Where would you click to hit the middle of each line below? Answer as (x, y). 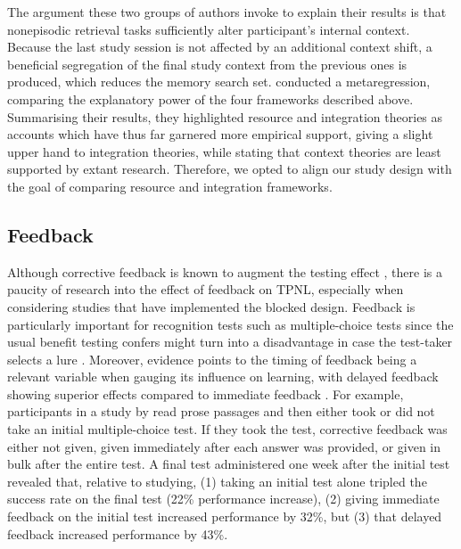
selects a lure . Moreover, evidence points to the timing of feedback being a (212, 359)
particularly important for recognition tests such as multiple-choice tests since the (230, 324)
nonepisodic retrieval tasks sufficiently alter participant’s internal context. (209, 29)
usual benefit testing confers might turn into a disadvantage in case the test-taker (230, 342)
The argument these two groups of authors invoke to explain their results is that (227, 12)
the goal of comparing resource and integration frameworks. (170, 186)
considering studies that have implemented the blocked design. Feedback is (211, 306)
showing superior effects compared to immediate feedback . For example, (206, 393)
